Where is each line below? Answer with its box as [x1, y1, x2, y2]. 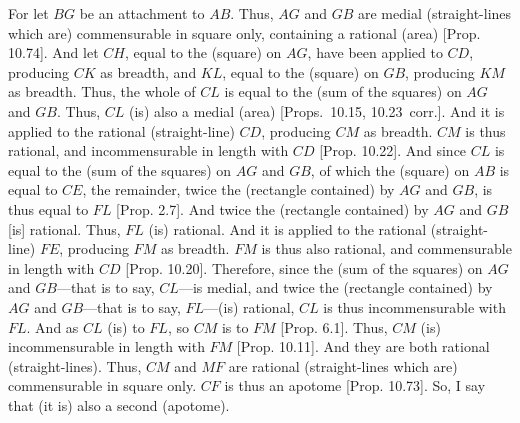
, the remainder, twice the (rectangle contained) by [82, 179, 395, 200]
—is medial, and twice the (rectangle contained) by [178, 277, 493, 298]
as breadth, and [100, 61, 197, 82]
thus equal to [8, 198, 89, 219]
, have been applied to [307, 42, 443, 63]
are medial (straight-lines [357, 3, 512, 23]
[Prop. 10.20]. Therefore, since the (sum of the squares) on [125, 257, 483, 278]
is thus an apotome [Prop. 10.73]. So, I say [224, 375, 486, 396]
